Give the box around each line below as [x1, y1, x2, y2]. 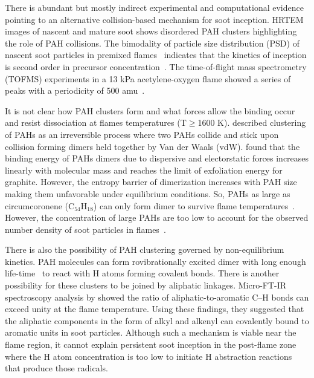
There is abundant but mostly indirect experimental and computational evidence [5, 1, 304, 13]
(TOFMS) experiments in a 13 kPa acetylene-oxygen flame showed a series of [5, 72, 291, 85]
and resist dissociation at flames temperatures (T [5, 116, 187, 129]
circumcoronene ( [5, 199, 69, 212]
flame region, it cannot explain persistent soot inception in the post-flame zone [5, 338, 296, 351]
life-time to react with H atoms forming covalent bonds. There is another [5, 267, 280, 279]
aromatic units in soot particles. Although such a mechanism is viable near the [5, 326, 296, 339]
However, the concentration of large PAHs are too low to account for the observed [5, 211, 309, 224]
